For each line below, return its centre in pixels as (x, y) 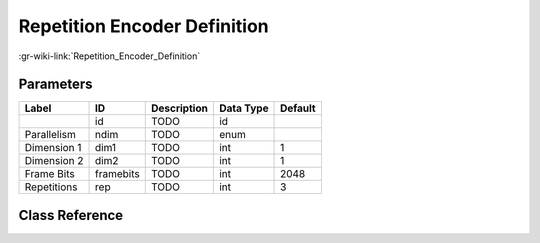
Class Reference (71, 215)
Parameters (55, 84)
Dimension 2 (54, 161)
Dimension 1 (53, 148)
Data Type (243, 108)
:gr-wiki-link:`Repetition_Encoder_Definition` (109, 56)
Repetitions (51, 187)
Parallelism (50, 135)
